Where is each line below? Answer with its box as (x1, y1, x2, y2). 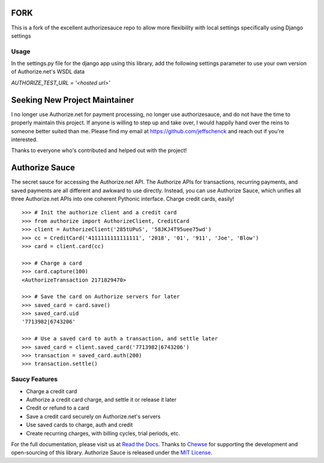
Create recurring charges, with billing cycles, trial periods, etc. (26, 429, 180, 437)
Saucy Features (11, 375, 58, 384)
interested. (11, 136, 38, 143)
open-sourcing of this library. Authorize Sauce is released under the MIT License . (11, 449, 212, 456)
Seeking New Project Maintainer (11, 95, 134, 105)
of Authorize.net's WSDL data (11, 68, 85, 75)
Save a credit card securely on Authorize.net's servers (26, 413, 161, 420)
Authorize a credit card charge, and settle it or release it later (26, 396, 177, 403)
